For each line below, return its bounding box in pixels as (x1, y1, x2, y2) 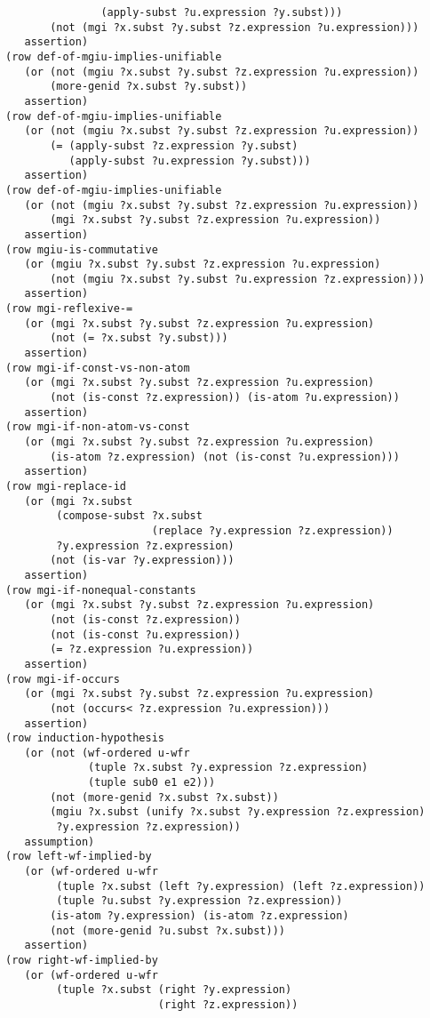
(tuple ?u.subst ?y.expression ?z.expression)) (56, 894, 343, 908)
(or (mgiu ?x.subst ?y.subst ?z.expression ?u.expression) (24, 258, 381, 271)
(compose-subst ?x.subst (56, 509, 203, 523)
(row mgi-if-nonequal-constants (5, 583, 196, 597)
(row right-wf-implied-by (5, 954, 158, 966)
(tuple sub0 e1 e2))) (88, 776, 216, 790)
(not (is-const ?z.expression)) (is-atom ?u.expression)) (50, 391, 400, 405)
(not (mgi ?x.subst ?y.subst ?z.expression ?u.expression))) (50, 20, 419, 34)
